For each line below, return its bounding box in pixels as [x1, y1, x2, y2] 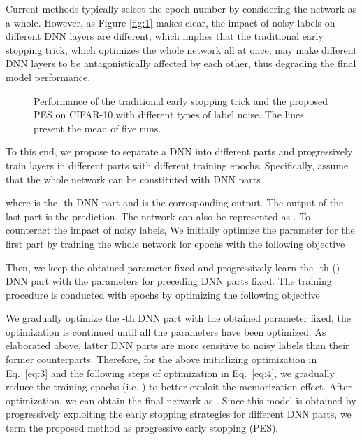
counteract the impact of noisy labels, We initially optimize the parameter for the [6, 222, 355, 237]
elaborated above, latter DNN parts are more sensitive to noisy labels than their [6, 338, 349, 353]
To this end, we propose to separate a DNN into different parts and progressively [6, 144, 353, 159]
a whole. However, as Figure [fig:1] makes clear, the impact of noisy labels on [6, 15, 335, 29]
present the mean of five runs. [34, 120, 161, 135]
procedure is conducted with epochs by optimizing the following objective [6, 287, 320, 301]
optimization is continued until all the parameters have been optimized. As [6, 324, 326, 339]
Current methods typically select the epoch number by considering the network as [6, 1, 357, 15]
